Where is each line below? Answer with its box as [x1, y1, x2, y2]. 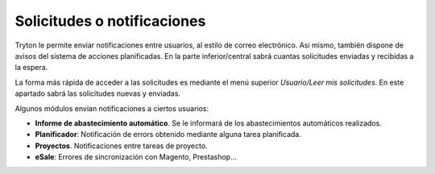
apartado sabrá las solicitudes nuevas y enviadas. [14, 89, 181, 98]
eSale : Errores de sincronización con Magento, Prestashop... [35, 152, 237, 162]
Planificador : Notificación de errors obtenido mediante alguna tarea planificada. [35, 130, 301, 139]
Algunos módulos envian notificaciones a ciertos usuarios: [14, 103, 209, 113]
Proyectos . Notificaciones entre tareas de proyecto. [35, 141, 209, 151]
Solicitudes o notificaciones [14, 12, 206, 30]
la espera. [14, 63, 48, 72]
